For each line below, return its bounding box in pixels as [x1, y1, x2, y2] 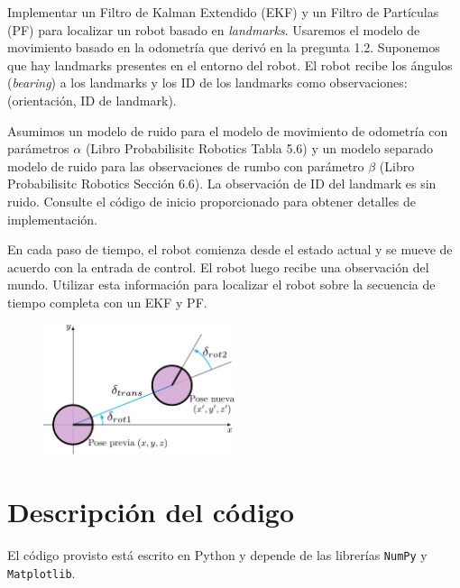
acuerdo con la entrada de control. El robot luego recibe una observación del [7, 257, 429, 276]
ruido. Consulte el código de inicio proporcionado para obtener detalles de [7, 191, 417, 210]
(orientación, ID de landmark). [7, 90, 177, 109]
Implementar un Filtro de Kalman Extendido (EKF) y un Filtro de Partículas [7, 3, 439, 21]
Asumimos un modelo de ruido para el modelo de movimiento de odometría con [7, 121, 448, 140]
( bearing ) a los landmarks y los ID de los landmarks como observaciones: [7, 73, 408, 92]
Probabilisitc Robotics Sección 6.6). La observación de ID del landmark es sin [7, 174, 437, 193]
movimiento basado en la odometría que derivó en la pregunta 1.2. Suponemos [7, 38, 440, 57]
